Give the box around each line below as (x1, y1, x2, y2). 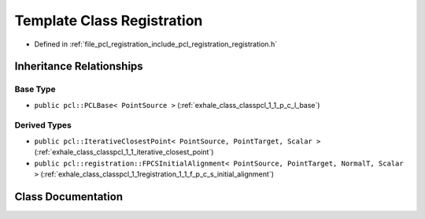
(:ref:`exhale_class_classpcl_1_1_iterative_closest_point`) (34, 147, 214, 157)
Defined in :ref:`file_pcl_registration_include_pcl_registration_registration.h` (34, 39, 278, 49)
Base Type (14, 84, 56, 95)
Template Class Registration (14, 12, 203, 29)
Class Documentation (14, 190, 124, 203)
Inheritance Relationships (14, 60, 143, 73)
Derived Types (14, 120, 72, 131)
